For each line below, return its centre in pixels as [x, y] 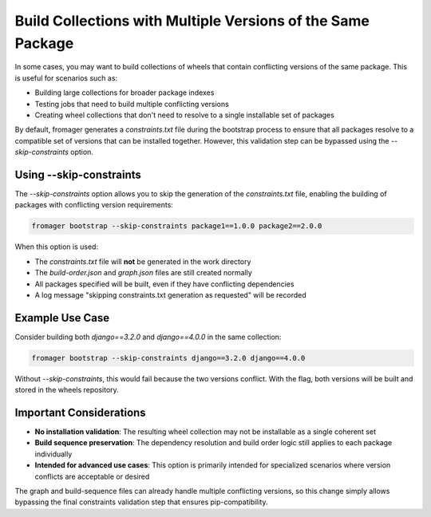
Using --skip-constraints [78, 174]
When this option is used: [57, 247]
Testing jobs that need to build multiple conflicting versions [132, 104]
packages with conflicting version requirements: [94, 205]
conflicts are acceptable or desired [92, 476]
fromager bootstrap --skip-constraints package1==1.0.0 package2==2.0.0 [177, 226]
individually [53, 454]
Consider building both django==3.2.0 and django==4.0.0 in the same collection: [148, 337]
